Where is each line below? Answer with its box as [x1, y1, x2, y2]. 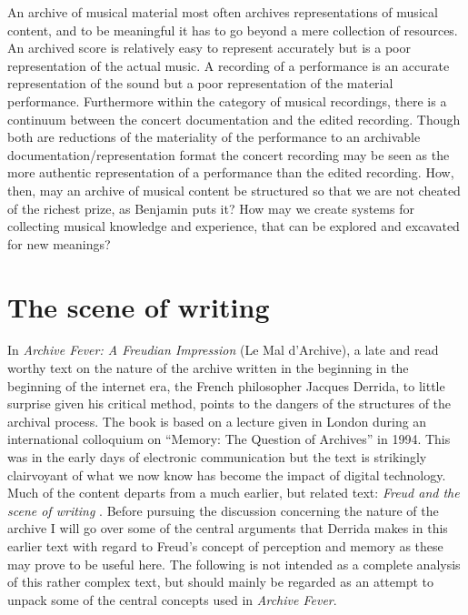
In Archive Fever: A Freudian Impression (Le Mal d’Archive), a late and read [7, 340, 439, 359]
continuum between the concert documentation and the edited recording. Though [7, 109, 461, 128]
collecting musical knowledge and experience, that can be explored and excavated [7, 217, 460, 236]
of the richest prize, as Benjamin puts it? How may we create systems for [7, 198, 414, 217]
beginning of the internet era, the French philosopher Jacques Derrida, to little [7, 376, 445, 395]
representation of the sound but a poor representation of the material [7, 74, 393, 93]
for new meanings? [7, 234, 111, 253]
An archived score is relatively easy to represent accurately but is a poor [7, 38, 411, 57]
